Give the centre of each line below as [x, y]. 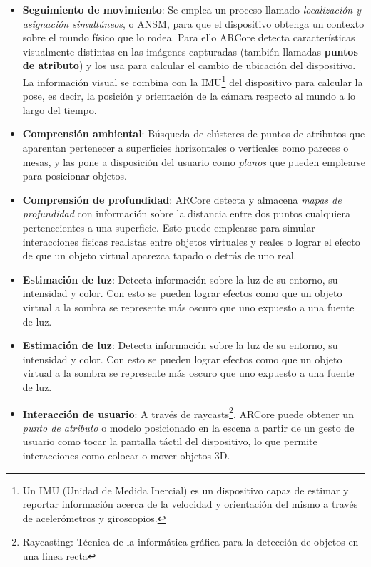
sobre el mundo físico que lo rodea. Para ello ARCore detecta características [189, 37]
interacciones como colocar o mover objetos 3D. [126, 455]
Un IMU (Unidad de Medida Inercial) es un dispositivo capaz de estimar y [185, 490]
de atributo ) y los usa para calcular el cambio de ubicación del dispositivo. [189, 65]
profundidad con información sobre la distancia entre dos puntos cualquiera [186, 213]
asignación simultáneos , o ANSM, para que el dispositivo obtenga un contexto [193, 23]
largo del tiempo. [60, 109]
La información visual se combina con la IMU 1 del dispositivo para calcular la [193, 80]
